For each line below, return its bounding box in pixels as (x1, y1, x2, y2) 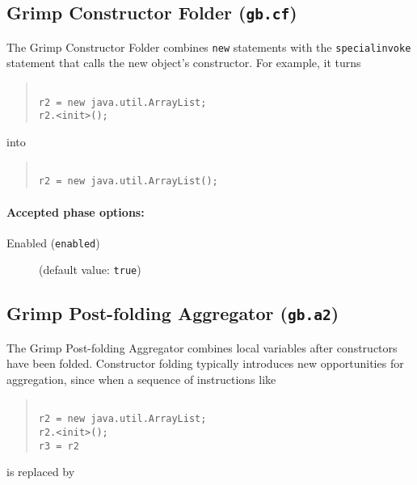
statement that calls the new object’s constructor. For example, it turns (6, 54, 361, 71)
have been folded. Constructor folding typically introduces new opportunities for (6, 355, 404, 372)
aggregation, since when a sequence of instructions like (6, 370, 276, 387)
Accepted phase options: (6, 203, 145, 220)
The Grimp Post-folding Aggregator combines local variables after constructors (6, 339, 398, 356)
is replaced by (6, 463, 75, 480)
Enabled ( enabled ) (6, 234, 100, 251)
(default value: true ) (39, 261, 141, 278)
